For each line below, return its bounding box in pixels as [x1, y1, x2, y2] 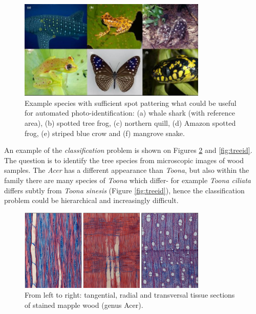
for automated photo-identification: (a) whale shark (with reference [25, 107, 235, 118]
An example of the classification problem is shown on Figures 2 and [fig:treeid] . [4, 145, 252, 155]
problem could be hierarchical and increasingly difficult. [4, 195, 179, 206]
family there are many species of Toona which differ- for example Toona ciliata [4, 174, 251, 185]
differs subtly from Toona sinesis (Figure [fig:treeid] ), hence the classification [4, 185, 245, 195]
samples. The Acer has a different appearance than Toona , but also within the [4, 165, 249, 175]
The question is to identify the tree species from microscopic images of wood [4, 154, 244, 165]
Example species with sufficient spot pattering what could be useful [25, 97, 237, 108]
